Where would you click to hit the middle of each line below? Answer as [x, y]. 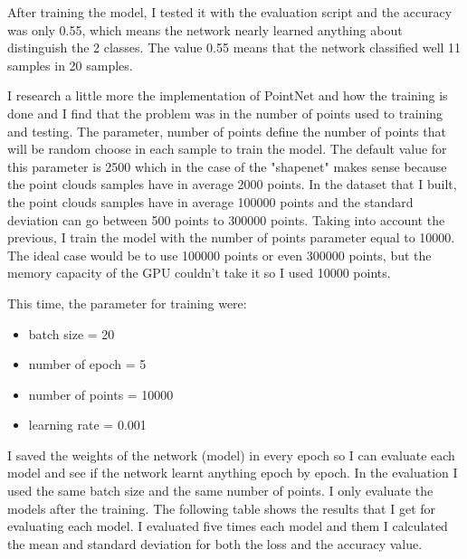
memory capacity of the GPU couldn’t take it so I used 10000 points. [199, 273]
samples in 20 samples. [70, 65]
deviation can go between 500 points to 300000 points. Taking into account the [226, 219]
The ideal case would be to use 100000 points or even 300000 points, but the [219, 255]
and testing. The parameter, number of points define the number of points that [227, 131]
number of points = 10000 [101, 394]
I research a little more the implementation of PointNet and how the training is [228, 95]
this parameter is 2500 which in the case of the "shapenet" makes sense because [227, 166]
